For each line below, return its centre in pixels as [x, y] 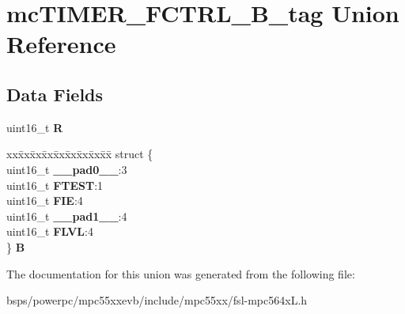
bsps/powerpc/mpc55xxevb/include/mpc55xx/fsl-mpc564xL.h [157, 300]
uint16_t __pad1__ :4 [67, 216]
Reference [61, 44]
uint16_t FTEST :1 [55, 185]
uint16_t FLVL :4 [50, 231]
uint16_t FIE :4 [45, 201]
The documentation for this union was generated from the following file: [181, 273]
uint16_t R [35, 127]
